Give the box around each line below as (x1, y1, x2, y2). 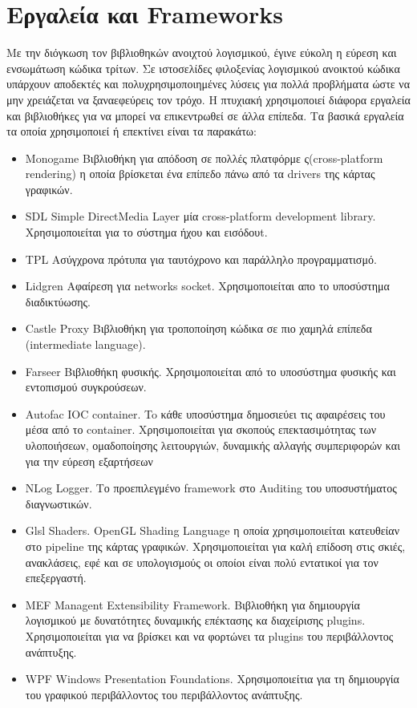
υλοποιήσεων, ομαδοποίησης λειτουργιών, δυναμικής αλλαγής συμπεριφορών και (25, 437, 400, 453)
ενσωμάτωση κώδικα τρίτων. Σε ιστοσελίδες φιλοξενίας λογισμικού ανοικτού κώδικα (6, 59, 400, 76)
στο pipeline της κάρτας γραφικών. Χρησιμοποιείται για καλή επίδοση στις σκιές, (25, 537, 406, 554)
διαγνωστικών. (25, 495, 92, 512)
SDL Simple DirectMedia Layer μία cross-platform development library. (25, 208, 376, 225)
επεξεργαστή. (25, 569, 87, 586)
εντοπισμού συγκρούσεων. (25, 378, 147, 395)
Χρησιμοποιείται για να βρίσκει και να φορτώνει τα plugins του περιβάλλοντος (25, 627, 394, 644)
